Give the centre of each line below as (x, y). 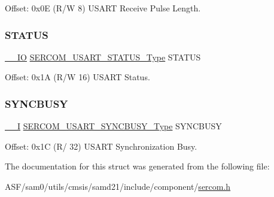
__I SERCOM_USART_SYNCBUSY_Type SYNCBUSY (113, 126)
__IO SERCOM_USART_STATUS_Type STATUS (103, 57)
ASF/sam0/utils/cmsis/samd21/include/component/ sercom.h (118, 186)
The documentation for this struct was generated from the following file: (137, 166)
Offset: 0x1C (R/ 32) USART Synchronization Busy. (101, 146)
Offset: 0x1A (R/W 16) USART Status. (77, 77)
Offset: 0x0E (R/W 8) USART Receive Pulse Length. (103, 8)
